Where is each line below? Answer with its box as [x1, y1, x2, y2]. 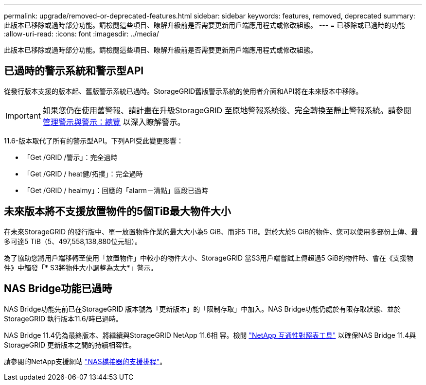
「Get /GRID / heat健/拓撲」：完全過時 [23, 169, 143, 178]
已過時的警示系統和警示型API [4, 65, 144, 77]
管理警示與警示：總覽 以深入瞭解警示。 [42, 117, 185, 127]
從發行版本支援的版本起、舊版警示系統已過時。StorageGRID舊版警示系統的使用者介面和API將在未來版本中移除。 [4, 87, 363, 95]
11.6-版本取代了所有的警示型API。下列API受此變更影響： [4, 136, 183, 145]
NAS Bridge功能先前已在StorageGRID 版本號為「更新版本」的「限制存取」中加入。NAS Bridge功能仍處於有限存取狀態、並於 [4, 304, 401, 313]
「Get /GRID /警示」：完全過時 [23, 153, 118, 161]
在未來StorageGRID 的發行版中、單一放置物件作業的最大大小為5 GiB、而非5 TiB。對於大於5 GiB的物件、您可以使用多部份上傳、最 [4, 227, 418, 236]
